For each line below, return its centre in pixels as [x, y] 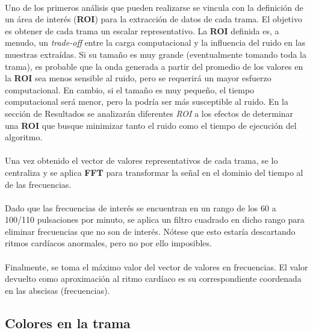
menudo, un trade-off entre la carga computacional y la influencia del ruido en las [155, 42]
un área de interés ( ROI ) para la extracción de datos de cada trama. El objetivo [153, 19]
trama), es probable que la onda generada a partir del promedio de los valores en [154, 66]
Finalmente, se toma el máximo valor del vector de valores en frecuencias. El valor [156, 266]
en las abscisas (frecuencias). [57, 290]
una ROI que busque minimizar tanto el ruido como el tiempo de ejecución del [151, 125]
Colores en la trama [68, 322]
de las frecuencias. [38, 184]
